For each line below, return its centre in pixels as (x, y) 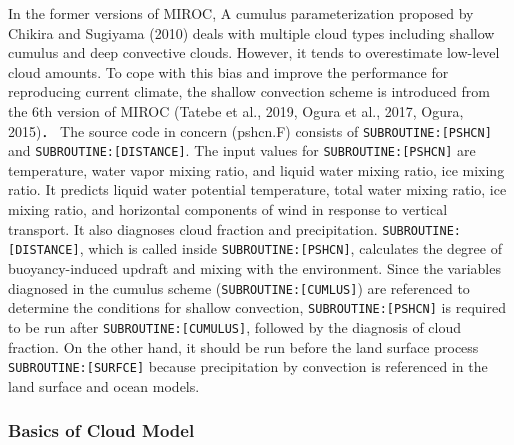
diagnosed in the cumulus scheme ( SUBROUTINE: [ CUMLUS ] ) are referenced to (239, 287)
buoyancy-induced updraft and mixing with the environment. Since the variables (254, 267)
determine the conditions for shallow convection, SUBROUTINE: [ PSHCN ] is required (257, 307)
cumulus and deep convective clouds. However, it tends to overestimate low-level (254, 52)
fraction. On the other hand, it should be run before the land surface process (243, 346)
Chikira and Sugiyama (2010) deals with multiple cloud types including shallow (251, 32)
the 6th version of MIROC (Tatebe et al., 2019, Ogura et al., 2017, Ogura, (236, 110)
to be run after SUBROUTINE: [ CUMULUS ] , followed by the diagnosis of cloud (235, 326)
